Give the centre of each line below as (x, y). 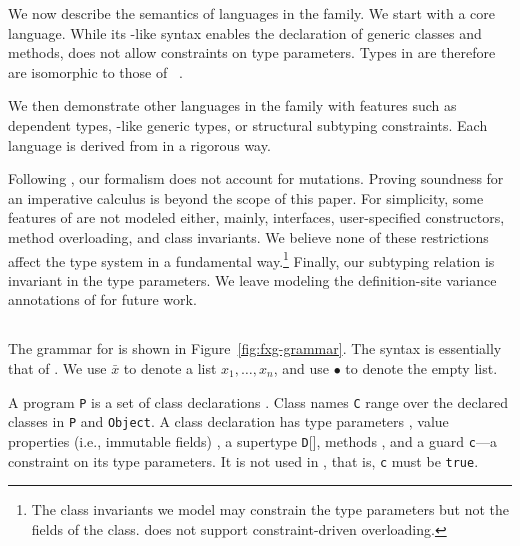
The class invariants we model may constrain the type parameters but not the (270, 509)
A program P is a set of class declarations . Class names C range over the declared (258, 401)
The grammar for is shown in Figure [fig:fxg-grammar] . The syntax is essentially (255, 348)
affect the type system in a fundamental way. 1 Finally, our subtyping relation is (251, 259)
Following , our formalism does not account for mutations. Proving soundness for (256, 178)
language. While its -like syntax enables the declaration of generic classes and (245, 32)
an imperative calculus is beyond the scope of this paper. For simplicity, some (246, 197)
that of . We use (57, 367)
